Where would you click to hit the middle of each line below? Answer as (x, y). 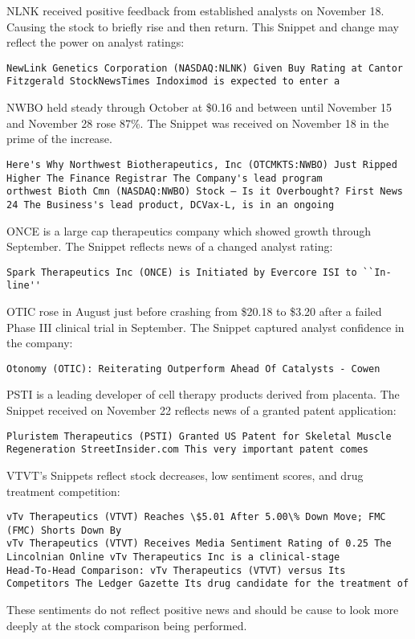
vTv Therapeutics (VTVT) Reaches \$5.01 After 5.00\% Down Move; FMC (196, 517)
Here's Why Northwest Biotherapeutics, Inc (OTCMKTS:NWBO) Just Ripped (202, 164)
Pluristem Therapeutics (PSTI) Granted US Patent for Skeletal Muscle (199, 436)
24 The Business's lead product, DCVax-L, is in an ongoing (171, 205)
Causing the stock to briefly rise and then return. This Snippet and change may (203, 26)
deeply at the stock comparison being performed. (127, 625)
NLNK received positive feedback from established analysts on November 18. (195, 10)
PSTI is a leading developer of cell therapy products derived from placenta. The (203, 394)
